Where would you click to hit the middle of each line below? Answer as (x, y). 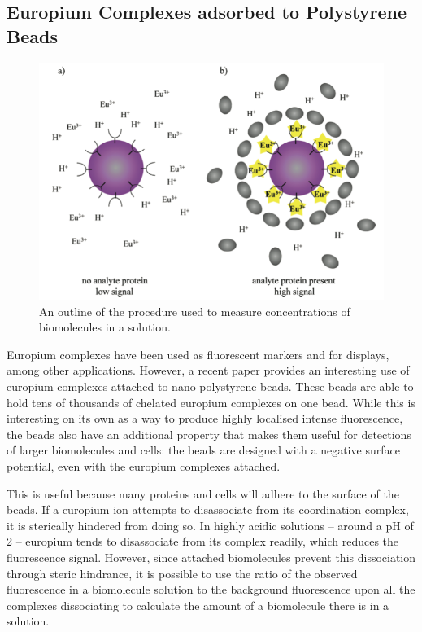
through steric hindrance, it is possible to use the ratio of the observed (182, 573)
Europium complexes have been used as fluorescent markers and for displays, (198, 354)
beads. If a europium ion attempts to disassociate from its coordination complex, (208, 509)
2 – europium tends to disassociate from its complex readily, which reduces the (203, 541)
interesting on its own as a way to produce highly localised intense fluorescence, (205, 418)
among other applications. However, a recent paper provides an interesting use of (208, 370)
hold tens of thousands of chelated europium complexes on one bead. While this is (211, 402)
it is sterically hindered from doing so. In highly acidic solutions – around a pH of (210, 525)
